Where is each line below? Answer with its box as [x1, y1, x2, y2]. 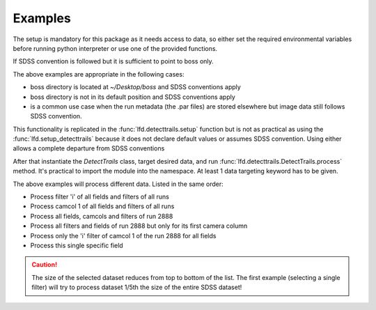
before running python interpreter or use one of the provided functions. [13, 44, 218, 52]
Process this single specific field [30, 241, 123, 249]
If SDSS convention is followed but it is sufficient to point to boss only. [13, 57, 214, 65]
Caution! [31, 261, 58, 269]
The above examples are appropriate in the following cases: [13, 70, 185, 78]
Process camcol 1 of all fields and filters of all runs [30, 202, 175, 210]
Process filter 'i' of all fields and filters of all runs [30, 192, 170, 201]
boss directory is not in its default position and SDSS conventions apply [30, 93, 236, 101]
